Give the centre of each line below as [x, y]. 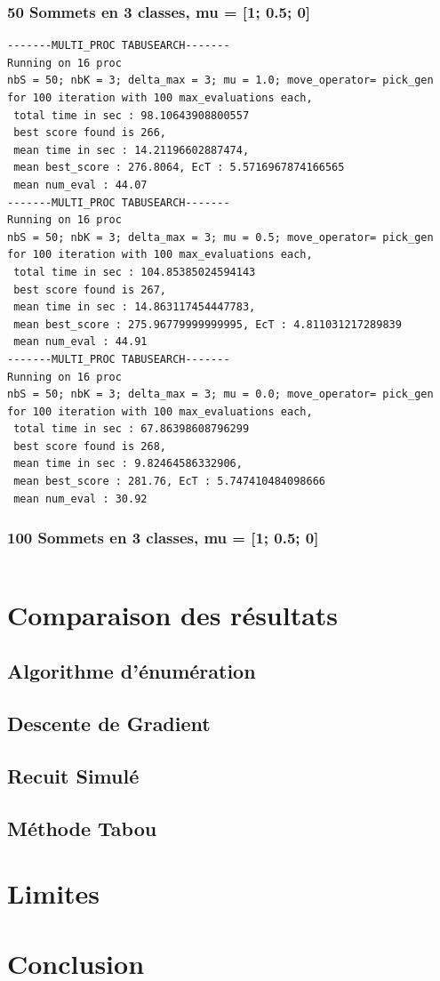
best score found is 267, [90, 289]
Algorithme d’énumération [132, 671]
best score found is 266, [90, 133]
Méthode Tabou [82, 828]
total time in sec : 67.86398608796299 [132, 429]
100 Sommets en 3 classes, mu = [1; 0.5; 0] [163, 538]
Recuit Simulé [73, 775]
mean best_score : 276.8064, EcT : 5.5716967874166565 [179, 168]
